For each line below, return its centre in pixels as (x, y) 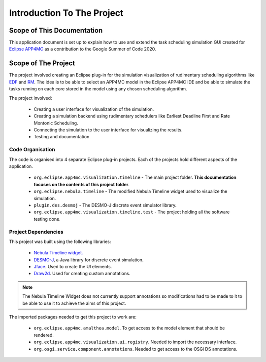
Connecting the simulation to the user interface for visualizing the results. (108, 130)
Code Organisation (32, 150)
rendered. (44, 335)
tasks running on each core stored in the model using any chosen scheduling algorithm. (98, 89)
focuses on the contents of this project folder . (82, 184)
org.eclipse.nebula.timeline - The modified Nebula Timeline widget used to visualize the (131, 191)
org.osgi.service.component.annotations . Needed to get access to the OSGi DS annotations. (135, 349)
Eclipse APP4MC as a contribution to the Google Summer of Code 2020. (83, 49)
